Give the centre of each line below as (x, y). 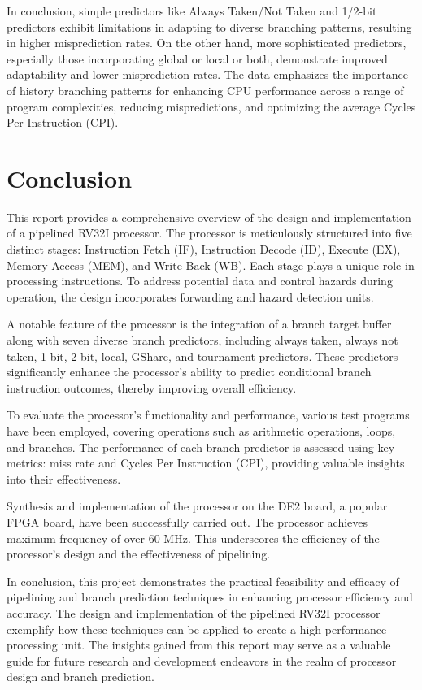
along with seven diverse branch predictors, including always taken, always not (202, 340)
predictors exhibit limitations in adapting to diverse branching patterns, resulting (209, 26)
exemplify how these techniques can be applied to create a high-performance (197, 629)
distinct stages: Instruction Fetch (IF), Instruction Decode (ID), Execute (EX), (204, 249)
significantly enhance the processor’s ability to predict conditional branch (189, 372)
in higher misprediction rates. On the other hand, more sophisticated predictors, (207, 43)
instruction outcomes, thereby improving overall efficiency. (152, 387)
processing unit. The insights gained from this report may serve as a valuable (199, 645)
